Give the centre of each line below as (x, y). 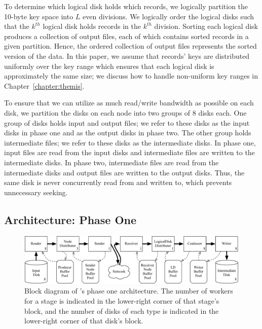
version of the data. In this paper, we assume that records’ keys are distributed (127, 56)
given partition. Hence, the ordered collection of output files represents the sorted (130, 46)
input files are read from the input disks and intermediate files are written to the (129, 152)
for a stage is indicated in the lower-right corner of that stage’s (122, 301)
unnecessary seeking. (36, 192)
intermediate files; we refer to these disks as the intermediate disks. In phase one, (130, 142)
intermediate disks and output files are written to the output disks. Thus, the (124, 172)
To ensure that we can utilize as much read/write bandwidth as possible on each (129, 103)
